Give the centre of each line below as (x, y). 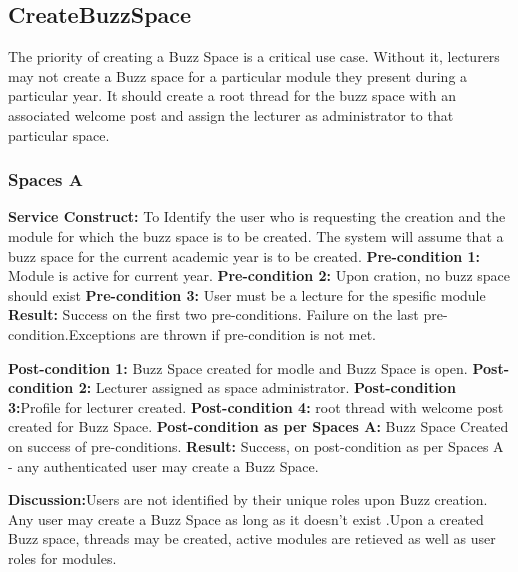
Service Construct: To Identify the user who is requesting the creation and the (257, 216)
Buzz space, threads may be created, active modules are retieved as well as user (252, 538)
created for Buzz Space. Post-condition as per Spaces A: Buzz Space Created (258, 426)
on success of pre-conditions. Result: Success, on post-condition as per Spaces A (256, 445)
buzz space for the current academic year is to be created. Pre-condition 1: (244, 255)
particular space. (59, 134)
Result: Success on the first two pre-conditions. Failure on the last (213, 314)
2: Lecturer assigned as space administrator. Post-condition (267, 387)
